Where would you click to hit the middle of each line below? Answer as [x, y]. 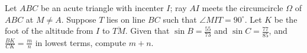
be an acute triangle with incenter [102, 8]
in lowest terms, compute [81, 42]
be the [286, 19]
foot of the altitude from [49, 31]
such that [180, 19]
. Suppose [79, 19]
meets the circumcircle [243, 8]
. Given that [147, 31]
